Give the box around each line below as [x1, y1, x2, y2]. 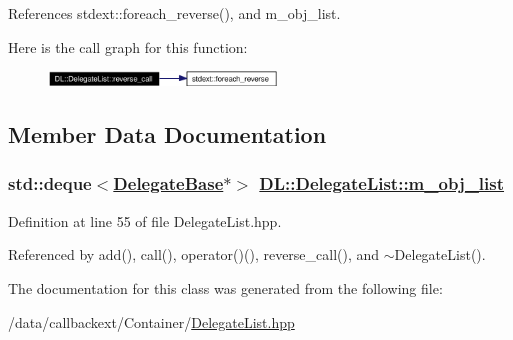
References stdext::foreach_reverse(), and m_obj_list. [8, 3, 341, 23]
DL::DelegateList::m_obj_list [259, 171, 505, 196]
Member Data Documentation [8, 119, 327, 150]
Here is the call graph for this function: [8, 36, 248, 57]
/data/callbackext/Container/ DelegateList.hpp [8, 311, 295, 332]
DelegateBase [113, 171, 224, 196]
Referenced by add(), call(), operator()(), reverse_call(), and [8, 244, 380, 265]
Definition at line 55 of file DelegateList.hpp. [8, 210, 282, 231]
